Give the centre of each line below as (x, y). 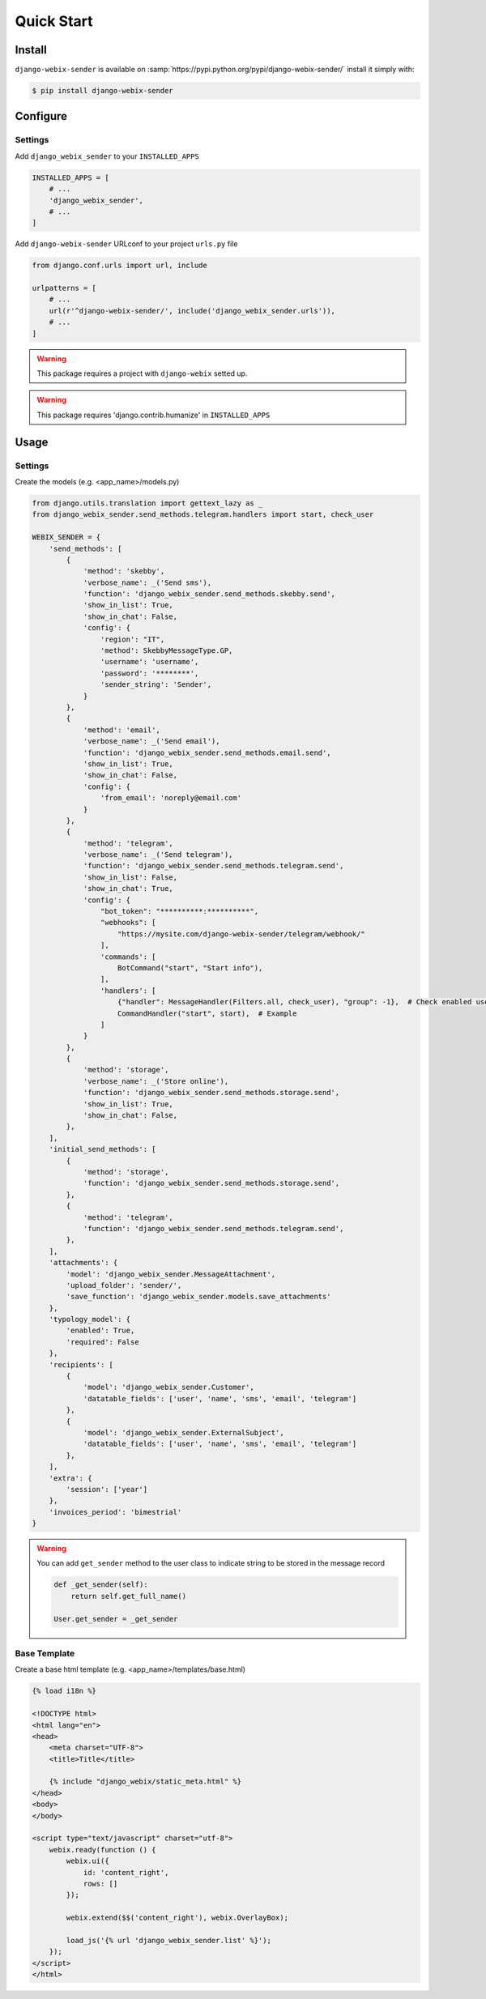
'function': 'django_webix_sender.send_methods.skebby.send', (209, 594)
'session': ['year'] (107, 1489)
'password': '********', (149, 673)
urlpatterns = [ (64, 288)
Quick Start (54, 21)
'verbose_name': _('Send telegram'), (158, 855)
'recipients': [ (81, 1364)
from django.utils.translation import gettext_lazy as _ (147, 503)
